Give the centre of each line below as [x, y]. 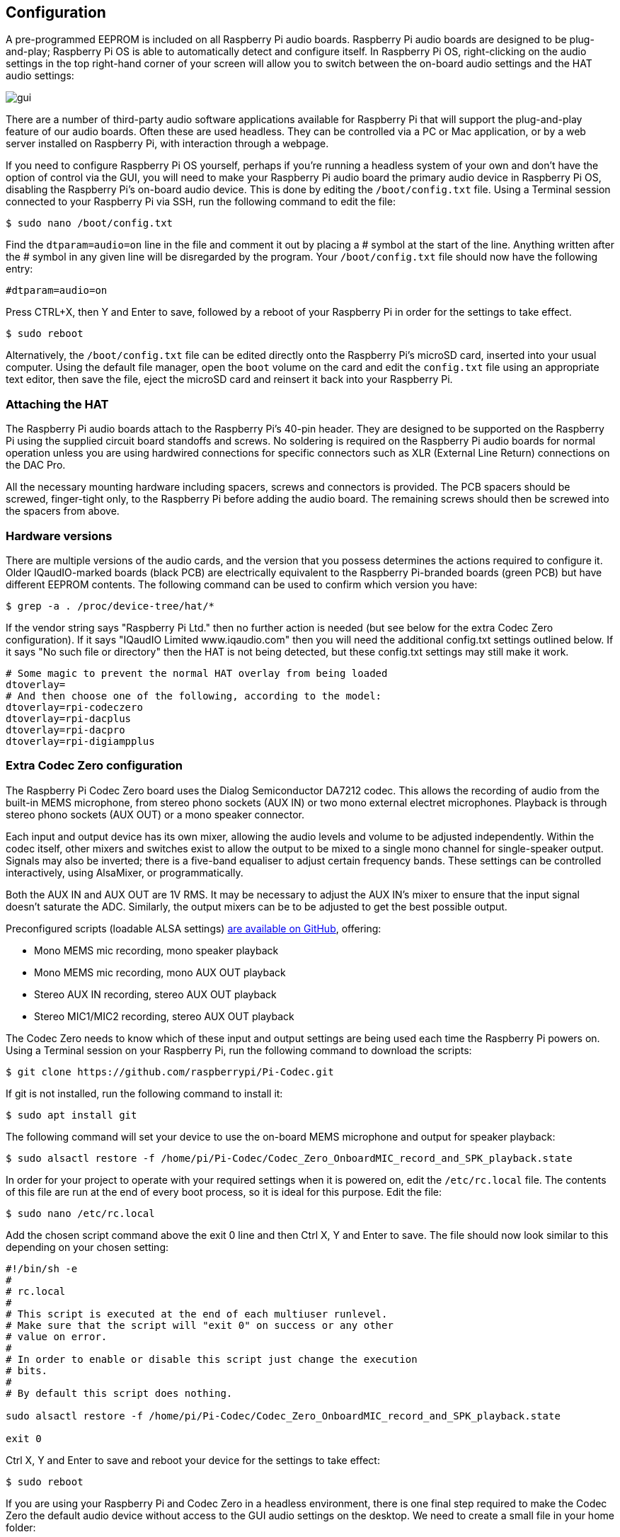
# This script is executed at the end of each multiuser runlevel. [197, 1314]
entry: [19, 269]
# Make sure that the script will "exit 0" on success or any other [200, 1325]
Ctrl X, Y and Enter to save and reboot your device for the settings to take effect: [193, 1460]
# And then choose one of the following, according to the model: [194, 696]
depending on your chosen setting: [87, 1247]
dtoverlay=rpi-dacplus [69, 718]
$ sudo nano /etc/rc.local [80, 1213]
